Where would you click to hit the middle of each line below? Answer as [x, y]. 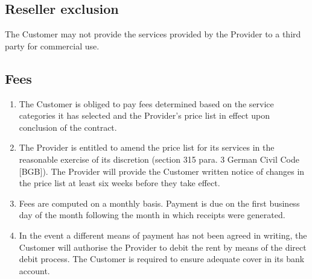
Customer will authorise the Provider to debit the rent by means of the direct [163, 247]
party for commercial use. [52, 45]
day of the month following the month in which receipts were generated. [152, 215]
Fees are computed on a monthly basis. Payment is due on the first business [159, 203]
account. [34, 270]
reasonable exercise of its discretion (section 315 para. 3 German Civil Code [159, 159]
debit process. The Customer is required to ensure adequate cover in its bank [162, 259]
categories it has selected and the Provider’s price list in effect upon [145, 115]
